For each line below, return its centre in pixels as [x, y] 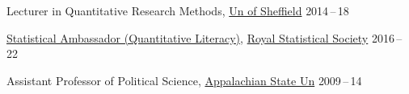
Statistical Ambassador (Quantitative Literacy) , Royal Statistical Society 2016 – [204, 37]
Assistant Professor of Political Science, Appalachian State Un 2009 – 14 [184, 80]
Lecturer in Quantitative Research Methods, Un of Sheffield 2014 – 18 [178, 10]
